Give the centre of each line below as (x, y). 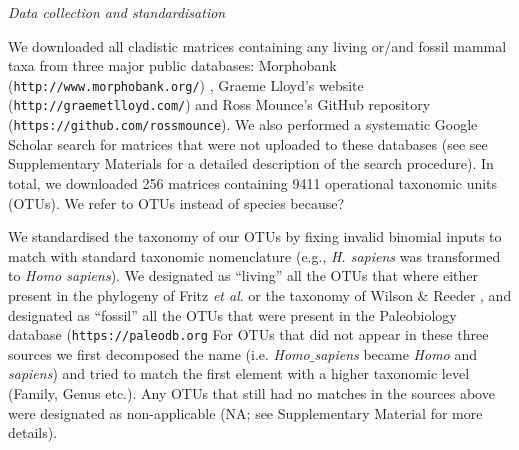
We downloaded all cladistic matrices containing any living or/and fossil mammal (257, 45)
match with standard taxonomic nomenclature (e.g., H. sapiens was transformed (254, 255)
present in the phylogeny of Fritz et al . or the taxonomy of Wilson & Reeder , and (260, 294)
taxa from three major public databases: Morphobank (172, 65)
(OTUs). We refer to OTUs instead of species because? (176, 202)
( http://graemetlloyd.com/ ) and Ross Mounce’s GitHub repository (219, 104)
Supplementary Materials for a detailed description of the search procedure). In (251, 163)
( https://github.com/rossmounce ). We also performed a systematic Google (243, 124)
